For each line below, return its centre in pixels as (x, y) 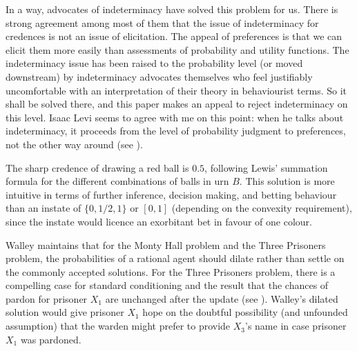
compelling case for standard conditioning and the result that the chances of (167, 285)
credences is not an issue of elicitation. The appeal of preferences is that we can (174, 36)
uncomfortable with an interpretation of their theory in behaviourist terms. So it (176, 90)
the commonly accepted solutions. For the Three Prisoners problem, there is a (171, 271)
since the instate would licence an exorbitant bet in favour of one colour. (159, 221)
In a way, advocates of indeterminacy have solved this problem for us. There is (172, 9)
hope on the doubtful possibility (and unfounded (245, 312)
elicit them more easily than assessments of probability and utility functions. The (177, 49)
